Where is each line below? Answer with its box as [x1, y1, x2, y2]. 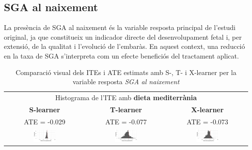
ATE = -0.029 [24, 116, 65, 126]
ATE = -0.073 [187, 116, 228, 126]
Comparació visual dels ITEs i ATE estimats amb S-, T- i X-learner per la [16, 67, 236, 77]
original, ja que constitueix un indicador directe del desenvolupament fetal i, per [4, 31, 242, 42]
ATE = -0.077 [105, 116, 147, 126]
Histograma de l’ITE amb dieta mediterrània [55, 92, 197, 103]
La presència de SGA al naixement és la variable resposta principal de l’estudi [4, 22, 236, 32]
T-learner [110, 104, 142, 114]
